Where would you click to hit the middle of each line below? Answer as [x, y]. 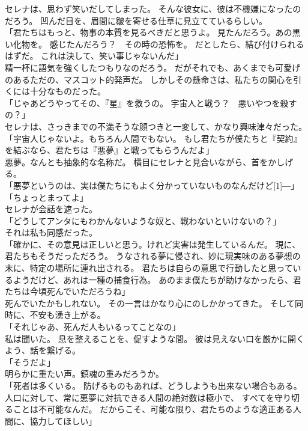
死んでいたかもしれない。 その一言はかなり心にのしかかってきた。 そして [150, 303]
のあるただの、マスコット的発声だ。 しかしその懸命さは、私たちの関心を [149, 79]
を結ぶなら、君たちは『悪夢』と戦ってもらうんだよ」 [110, 150]
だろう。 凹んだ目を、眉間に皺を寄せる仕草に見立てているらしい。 [136, 20]
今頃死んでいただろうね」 [80, 291]
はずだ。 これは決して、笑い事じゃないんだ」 [94, 56]
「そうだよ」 [30, 362]
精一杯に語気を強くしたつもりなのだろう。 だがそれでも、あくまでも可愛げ [153, 67]
